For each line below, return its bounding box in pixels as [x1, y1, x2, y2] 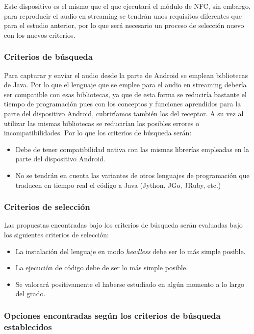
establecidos [4, 320, 52, 333]
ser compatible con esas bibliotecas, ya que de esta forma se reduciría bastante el [4, 89, 247, 99]
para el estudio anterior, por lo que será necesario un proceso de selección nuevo [4, 20, 244, 30]
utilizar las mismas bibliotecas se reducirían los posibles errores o [4, 118, 199, 128]
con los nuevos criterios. [4, 29, 76, 40]
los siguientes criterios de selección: [4, 229, 109, 239]
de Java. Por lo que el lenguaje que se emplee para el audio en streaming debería [4, 79, 247, 90]
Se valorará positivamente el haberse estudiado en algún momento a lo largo [15, 279, 245, 289]
